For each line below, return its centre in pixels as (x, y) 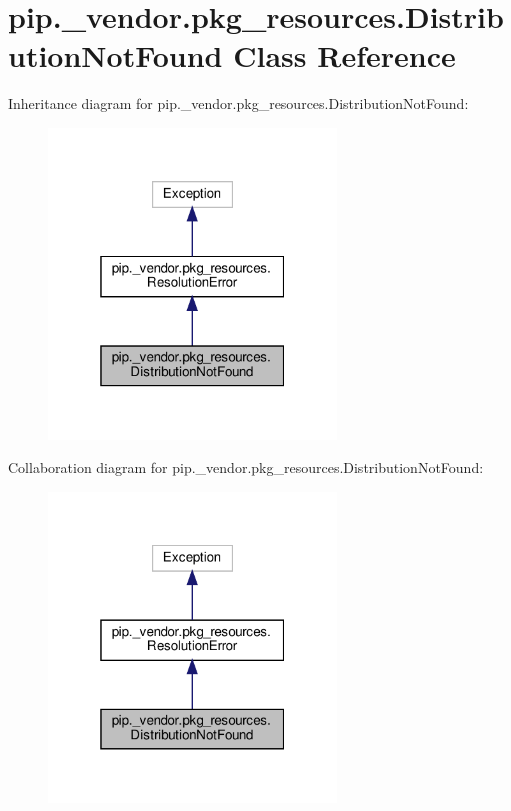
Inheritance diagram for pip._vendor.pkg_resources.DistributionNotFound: (238, 103)
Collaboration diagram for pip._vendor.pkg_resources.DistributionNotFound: (246, 467)
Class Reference (344, 55)
